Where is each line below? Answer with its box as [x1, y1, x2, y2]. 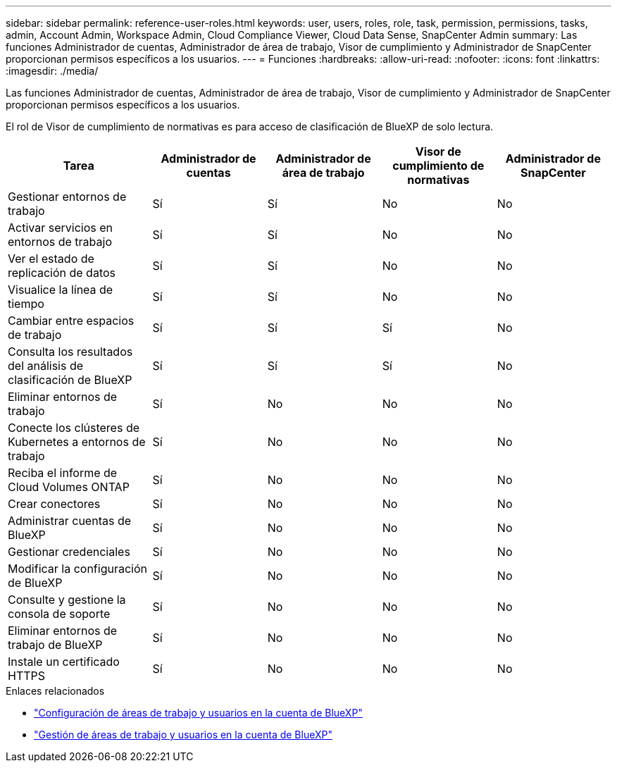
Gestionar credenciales [8, 545, 130, 559]
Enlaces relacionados [6, 685, 105, 697]
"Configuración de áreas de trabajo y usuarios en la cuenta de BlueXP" [34, 707, 363, 719]
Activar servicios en [8, 221, 113, 235]
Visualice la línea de [8, 283, 113, 297]
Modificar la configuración [8, 562, 148, 576]
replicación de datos [8, 266, 116, 280]
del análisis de [8, 359, 84, 373]
